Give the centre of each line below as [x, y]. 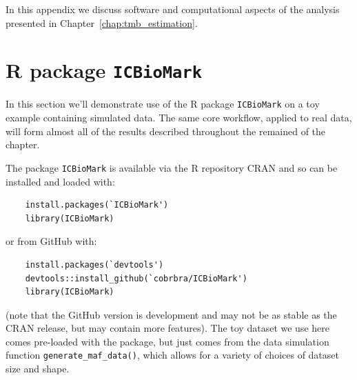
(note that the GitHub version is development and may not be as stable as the [171, 314]
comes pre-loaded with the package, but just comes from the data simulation [167, 341]
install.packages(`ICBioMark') [97, 205]
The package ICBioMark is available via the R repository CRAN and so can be [172, 167]
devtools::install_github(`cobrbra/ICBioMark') [136, 278]
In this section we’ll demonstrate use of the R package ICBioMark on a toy [163, 104]
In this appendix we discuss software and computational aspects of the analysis [173, 9]
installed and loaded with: [60, 181]
